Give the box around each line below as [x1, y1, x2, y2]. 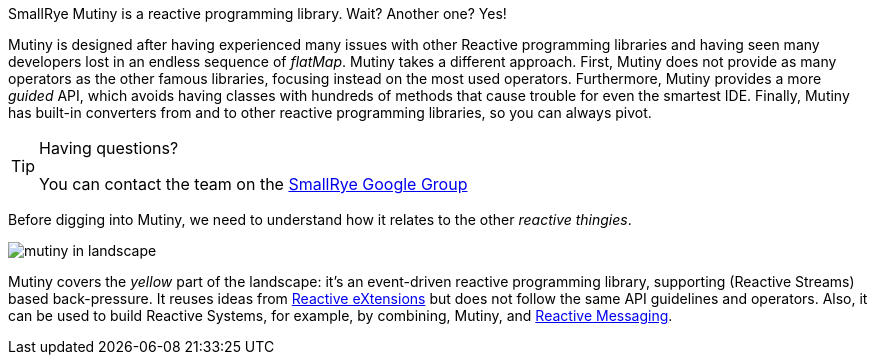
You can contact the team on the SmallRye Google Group [39, 174, 468, 194]
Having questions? [39, 138, 179, 158]
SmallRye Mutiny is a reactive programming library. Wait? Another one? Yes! [8, 5, 507, 22]
